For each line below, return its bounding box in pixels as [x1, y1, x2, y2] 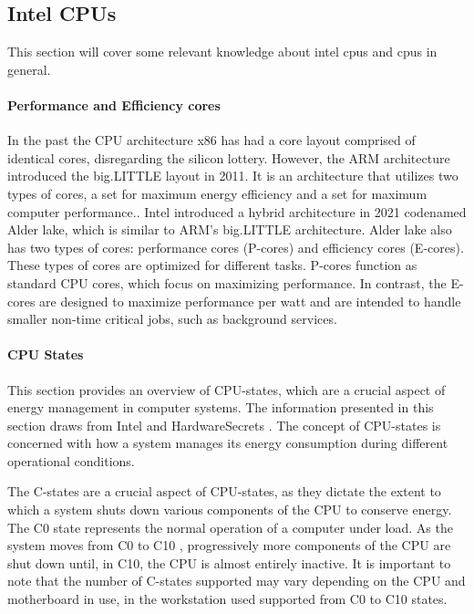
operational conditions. [7, 451, 135, 470]
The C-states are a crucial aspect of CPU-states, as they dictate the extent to [7, 482, 441, 501]
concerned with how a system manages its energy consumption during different [7, 433, 448, 453]
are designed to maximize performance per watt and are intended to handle [39, 291, 461, 310]
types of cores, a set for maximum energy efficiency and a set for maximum [7, 183, 428, 203]
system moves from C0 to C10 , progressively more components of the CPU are [7, 536, 451, 555]
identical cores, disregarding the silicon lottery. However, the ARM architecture [7, 148, 450, 167]
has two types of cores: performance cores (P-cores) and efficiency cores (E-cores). [7, 237, 464, 256]
